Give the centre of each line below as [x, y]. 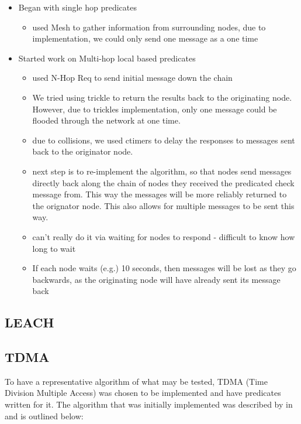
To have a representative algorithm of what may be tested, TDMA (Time [136, 381]
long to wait [54, 248]
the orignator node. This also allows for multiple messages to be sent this [163, 205]
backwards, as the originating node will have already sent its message [156, 279]
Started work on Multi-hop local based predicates [107, 58]
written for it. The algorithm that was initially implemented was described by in [149, 404]
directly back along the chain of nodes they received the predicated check [163, 182]
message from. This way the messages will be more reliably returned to [160, 194]
